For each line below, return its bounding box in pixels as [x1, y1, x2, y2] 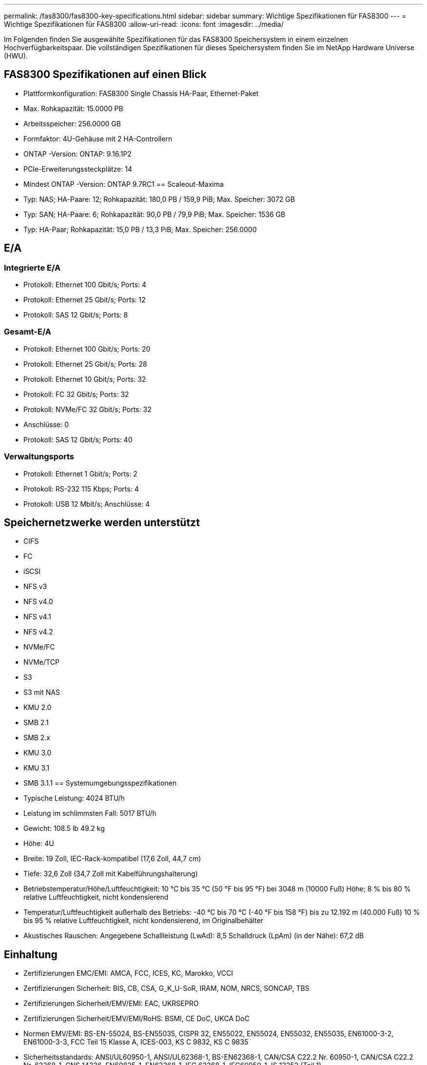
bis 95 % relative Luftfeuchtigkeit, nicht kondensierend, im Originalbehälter [23, 916, 264, 925]
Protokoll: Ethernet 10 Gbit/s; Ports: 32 [23, 375, 146, 383]
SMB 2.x [23, 733, 50, 742]
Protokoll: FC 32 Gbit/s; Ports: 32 [23, 390, 129, 398]
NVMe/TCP [23, 658, 59, 667]
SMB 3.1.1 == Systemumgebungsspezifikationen [23, 779, 177, 788]
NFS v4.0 [23, 597, 53, 606]
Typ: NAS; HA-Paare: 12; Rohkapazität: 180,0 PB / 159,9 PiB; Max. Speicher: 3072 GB [23, 195, 295, 203]
